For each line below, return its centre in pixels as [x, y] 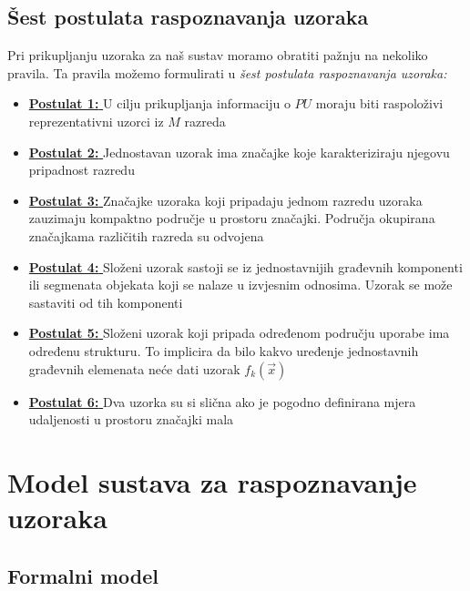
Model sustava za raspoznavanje [212, 481]
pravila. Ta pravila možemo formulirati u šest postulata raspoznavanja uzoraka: [227, 72]
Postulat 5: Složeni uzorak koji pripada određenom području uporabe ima [239, 333]
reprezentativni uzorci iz [96, 121]
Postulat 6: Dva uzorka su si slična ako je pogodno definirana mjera [222, 401]
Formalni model [83, 575]
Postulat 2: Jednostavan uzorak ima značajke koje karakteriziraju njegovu [239, 152]
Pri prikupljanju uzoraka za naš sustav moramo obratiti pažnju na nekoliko [218, 55]
